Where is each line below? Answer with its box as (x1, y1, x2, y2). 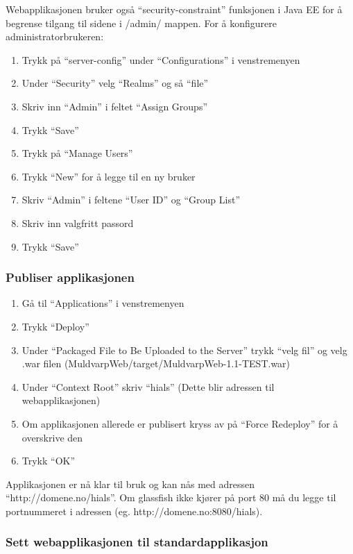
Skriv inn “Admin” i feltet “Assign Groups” (21, 99, 207, 113)
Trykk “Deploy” (21, 319, 89, 333)
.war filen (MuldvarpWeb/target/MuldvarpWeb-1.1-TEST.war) (21, 356, 291, 371)
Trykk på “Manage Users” (21, 146, 133, 160)
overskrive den (21, 430, 83, 444)
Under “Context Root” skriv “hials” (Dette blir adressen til (21, 379, 275, 394)
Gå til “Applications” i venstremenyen (21, 296, 184, 310)
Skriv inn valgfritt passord (21, 215, 134, 230)
